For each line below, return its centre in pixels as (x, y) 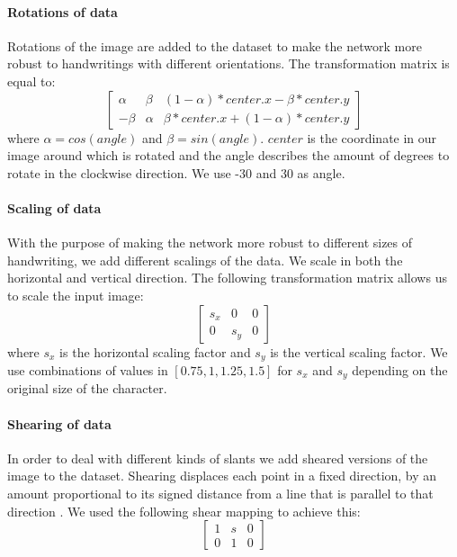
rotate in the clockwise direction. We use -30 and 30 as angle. (176, 172)
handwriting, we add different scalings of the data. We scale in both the (205, 260)
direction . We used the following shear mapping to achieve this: (184, 511)
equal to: (31, 81)
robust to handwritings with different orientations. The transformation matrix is (228, 63)
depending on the (400, 369)
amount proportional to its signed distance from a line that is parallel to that (220, 494)
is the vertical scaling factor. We (359, 351)
